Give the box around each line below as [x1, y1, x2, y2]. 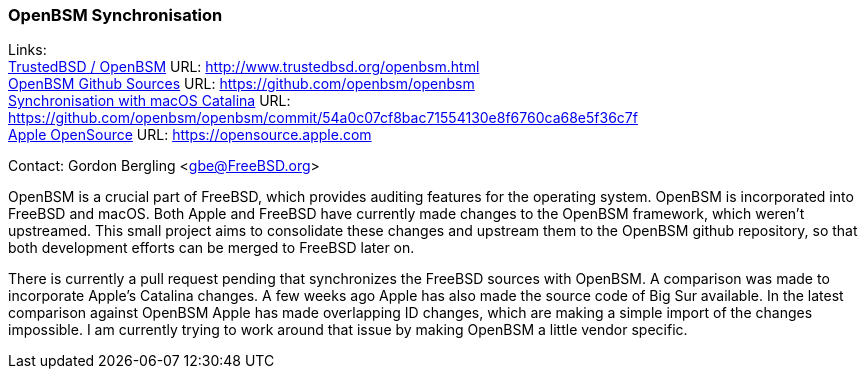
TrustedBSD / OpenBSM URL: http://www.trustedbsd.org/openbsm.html [8, 58, 480, 76]
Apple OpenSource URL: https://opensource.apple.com [8, 126, 372, 144]
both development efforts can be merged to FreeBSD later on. [8, 239, 415, 257]
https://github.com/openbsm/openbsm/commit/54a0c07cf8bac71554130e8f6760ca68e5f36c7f [8, 109, 638, 127]
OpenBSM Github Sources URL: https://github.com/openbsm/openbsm [8, 75, 475, 93]
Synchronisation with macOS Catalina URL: [8, 92, 291, 110]
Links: [8, 41, 47, 59]
